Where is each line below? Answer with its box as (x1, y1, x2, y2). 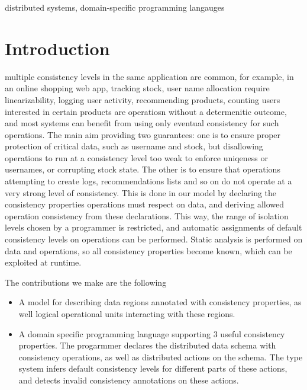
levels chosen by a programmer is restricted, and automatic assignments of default (5, 221, 302, 234)
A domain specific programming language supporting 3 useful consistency (18, 327, 285, 340)
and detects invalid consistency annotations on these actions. (18, 373, 239, 386)
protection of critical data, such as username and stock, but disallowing (5, 140, 263, 152)
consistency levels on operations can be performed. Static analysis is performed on (5, 233, 303, 245)
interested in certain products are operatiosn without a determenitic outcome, (5, 105, 287, 117)
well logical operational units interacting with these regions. (18, 308, 235, 319)
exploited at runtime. (5, 256, 82, 268)
